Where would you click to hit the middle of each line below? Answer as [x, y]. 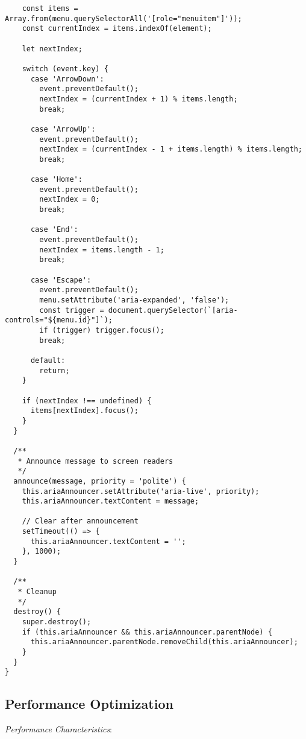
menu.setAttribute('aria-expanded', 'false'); [134, 300]
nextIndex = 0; [70, 200]
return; [55, 370]
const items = [50, 8]
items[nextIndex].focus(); [84, 411]
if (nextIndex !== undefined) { [87, 401]
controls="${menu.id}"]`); [59, 320]
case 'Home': [56, 180]
